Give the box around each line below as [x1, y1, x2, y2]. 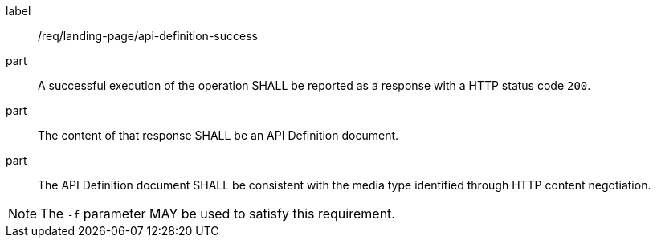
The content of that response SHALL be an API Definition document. [38, 128, 399, 142]
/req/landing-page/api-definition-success [38, 29, 258, 43]
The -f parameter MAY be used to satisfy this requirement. [40, 205, 395, 222]
